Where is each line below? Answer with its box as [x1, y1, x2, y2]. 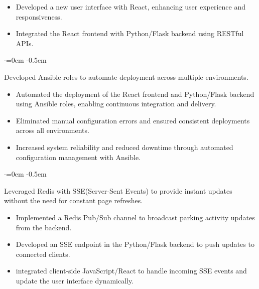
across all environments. [16, 125, 89, 135]
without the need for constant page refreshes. [4, 195, 143, 206]
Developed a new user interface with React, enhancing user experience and [16, 2, 246, 12]
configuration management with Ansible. [16, 152, 141, 162]
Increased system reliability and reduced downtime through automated [16, 141, 233, 152]
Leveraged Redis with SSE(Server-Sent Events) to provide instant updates [4, 185, 232, 196]
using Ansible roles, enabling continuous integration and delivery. [16, 98, 216, 109]
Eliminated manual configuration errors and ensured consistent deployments [16, 115, 250, 125]
